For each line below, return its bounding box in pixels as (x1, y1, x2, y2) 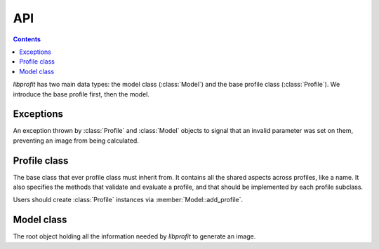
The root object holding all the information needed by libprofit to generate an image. (13, 232, 256, 241)
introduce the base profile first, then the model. (13, 90, 150, 98)
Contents (13, 35, 41, 43)
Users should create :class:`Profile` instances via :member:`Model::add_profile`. (13, 196, 244, 204)
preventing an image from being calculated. (13, 136, 140, 145)
